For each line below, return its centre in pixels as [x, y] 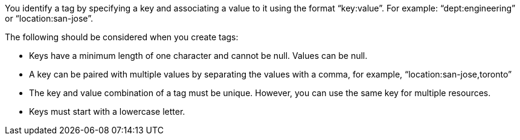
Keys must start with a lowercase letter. [107, 111]
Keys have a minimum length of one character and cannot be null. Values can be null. [198, 56]
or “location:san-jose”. [49, 18]
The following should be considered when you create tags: [122, 37]
